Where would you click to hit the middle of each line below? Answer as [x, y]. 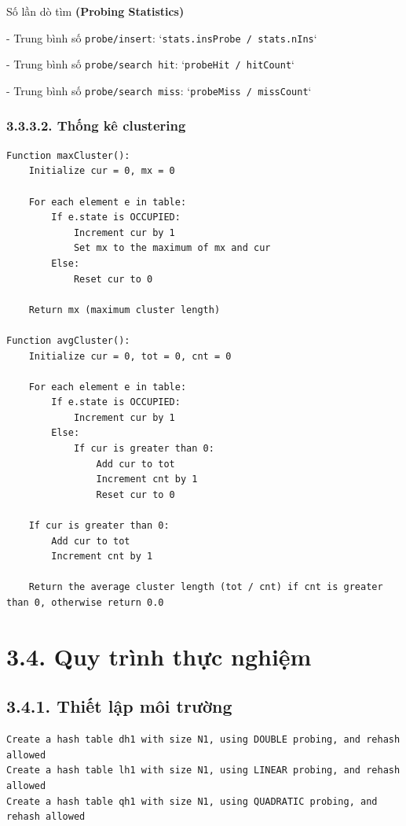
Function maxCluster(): [68, 155]
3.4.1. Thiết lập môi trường [119, 706]
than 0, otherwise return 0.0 [85, 603]
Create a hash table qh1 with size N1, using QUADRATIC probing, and [192, 801]
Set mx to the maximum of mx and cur [172, 248]
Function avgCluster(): [68, 340]
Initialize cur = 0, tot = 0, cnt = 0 [130, 356]
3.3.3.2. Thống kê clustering [96, 125]
